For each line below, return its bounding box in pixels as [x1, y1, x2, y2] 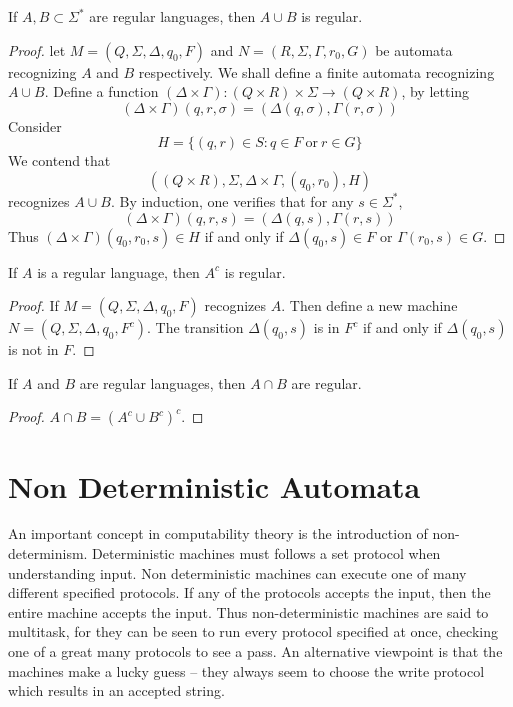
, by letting [401, 81, 470, 102]
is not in [8, 339, 59, 360]
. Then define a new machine [281, 295, 458, 316]
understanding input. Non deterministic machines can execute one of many [8, 562, 467, 583]
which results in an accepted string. [8, 680, 225, 701]
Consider [8, 115, 62, 136]
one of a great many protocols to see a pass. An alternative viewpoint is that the [8, 641, 503, 662]
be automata [375, 39, 453, 60]
